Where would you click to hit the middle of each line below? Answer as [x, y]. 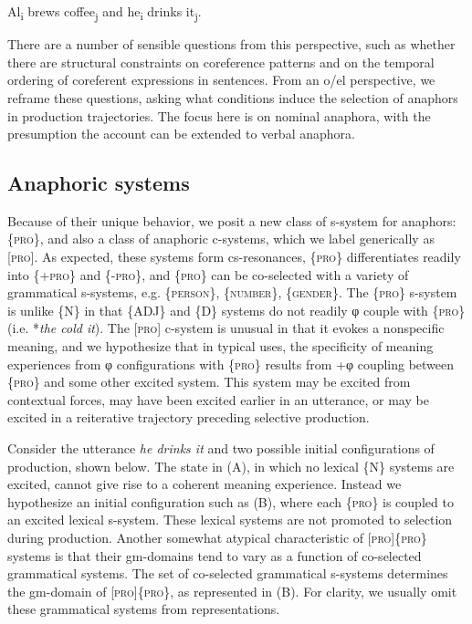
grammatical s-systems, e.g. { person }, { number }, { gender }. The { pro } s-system [232, 292]
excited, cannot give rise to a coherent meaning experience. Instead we [205, 484]
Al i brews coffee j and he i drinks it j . [105, 12]
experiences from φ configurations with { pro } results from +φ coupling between [231, 364]
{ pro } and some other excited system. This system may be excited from [209, 382]
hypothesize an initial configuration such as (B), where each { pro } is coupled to [231, 501]
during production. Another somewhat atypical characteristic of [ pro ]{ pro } [217, 537]
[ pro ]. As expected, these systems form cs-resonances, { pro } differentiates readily [234, 257]
